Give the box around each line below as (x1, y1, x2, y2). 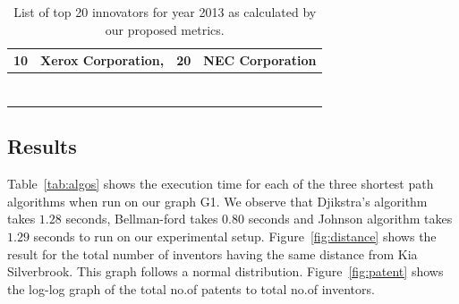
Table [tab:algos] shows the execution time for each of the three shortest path (7, 174, 434, 193)
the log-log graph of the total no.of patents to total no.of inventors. (7, 279, 375, 298)
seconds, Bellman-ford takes (65, 209, 218, 228)
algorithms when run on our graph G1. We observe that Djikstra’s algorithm (7, 191, 428, 210)
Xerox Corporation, (40, 51, 165, 70)
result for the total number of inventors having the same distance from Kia (7, 244, 418, 263)
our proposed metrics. (105, 20, 225, 38)
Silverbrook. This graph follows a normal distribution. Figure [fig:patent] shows (7, 262, 444, 281)
